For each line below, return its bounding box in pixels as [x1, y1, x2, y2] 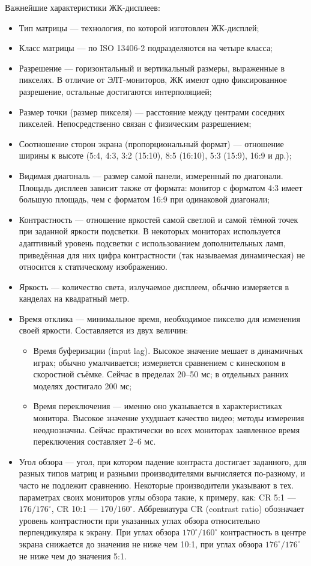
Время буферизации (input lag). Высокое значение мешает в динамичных [33, 344, 303, 357]
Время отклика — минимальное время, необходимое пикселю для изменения [19, 312, 300, 324]
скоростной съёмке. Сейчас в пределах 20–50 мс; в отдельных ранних [33, 368, 289, 380]
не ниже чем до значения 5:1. [19, 549, 127, 562]
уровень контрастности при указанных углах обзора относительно [19, 514, 261, 526]
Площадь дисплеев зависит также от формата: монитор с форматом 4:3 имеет [19, 181, 303, 193]
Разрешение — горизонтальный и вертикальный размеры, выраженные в [19, 61, 285, 74]
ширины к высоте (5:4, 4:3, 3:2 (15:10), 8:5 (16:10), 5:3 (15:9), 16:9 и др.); [19, 149, 292, 162]
